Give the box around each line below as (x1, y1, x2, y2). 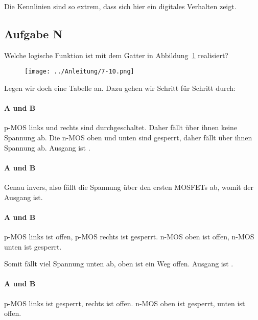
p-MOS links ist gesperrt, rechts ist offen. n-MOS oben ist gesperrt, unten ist (4, 298, 245, 308)
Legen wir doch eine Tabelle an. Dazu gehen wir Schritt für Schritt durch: (4, 83, 236, 93)
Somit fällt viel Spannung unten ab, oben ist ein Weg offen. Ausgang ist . (4, 258, 233, 269)
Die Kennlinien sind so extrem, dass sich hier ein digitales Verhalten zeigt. (4, 1, 237, 11)
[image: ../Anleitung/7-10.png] (25, 68, 134, 76)
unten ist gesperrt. (4, 241, 62, 252)
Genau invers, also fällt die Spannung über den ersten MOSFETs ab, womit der (4, 182, 253, 192)
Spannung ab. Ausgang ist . (4, 142, 90, 153)
